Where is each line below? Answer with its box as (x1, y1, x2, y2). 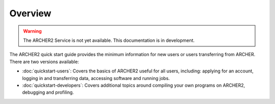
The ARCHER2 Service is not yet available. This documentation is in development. (23, 37, 195, 43)
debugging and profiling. (22, 89, 74, 95)
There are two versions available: (9, 59, 79, 65)
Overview (9, 8, 51, 19)
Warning (23, 28, 42, 34)
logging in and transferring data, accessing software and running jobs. (22, 75, 170, 81)
